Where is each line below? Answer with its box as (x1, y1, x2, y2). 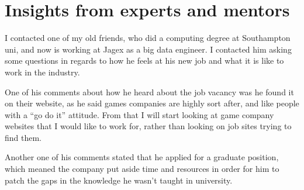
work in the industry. (5, 65, 80, 78)
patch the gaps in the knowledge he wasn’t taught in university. (5, 174, 233, 186)
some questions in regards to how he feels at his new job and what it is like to (5, 54, 284, 67)
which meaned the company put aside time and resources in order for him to (5, 163, 279, 175)
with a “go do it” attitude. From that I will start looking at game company (5, 108, 274, 120)
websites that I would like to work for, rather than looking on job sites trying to (5, 120, 292, 132)
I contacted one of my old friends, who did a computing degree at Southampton (5, 32, 291, 44)
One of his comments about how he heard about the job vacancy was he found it (5, 85, 294, 98)
